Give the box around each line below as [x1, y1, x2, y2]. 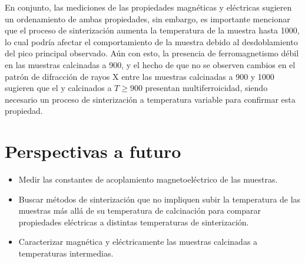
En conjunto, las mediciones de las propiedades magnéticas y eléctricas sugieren [5, 1, 292, 13]
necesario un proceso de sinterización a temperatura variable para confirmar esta [5, 93, 296, 105]
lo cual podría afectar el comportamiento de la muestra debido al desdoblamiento [5, 35, 298, 48]
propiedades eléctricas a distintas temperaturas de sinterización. [18, 215, 249, 228]
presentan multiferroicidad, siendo [145, 82, 268, 94]
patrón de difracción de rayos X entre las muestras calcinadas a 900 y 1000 [5, 70, 274, 82]
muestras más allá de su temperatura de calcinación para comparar [18, 204, 261, 217]
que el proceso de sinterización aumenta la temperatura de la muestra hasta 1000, [5, 24, 300, 36]
